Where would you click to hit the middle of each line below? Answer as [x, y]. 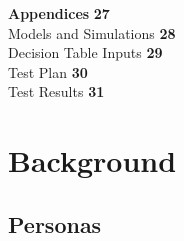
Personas [55, 223]
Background [92, 160]
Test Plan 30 [48, 71]
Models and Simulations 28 [92, 32]
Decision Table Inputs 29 [85, 52]
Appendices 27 [59, 13]
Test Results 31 [56, 91]
